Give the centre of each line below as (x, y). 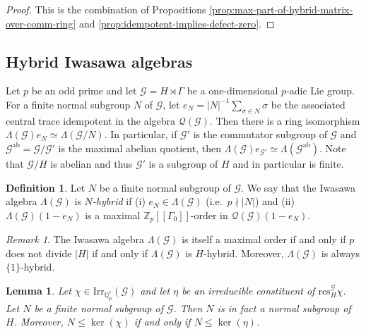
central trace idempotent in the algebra (91, 120)
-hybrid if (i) (119, 201)
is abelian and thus (91, 163)
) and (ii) (274, 201)
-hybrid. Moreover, (243, 253)
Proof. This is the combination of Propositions (106, 9)
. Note (333, 148)
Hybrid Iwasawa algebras (99, 61)
